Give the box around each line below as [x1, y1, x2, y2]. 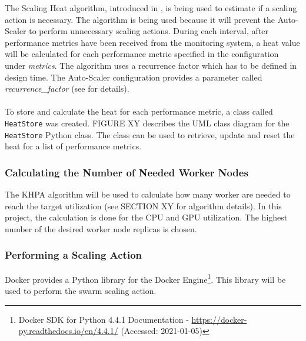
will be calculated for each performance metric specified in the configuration [5, 48, 279, 60]
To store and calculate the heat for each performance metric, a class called [5, 105, 273, 118]
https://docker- [191, 313, 247, 325]
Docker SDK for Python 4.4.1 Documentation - [18, 313, 189, 325]
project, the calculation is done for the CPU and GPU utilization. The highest [5, 211, 288, 223]
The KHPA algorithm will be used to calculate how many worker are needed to [5, 188, 291, 200]
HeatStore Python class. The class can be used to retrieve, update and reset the [5, 128, 295, 141]
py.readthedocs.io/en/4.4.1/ [18, 325, 118, 337]
